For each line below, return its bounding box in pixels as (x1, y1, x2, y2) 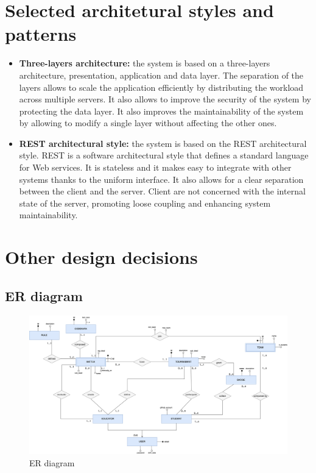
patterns (5, 21, 77, 46)
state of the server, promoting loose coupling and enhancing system (19, 196, 271, 209)
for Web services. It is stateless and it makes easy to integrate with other (19, 161, 292, 174)
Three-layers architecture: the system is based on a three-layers (19, 57, 270, 69)
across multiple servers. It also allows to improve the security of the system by (19, 93, 311, 105)
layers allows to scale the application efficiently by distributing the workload (19, 80, 304, 93)
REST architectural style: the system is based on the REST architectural (19, 137, 307, 149)
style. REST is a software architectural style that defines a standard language (19, 149, 309, 162)
